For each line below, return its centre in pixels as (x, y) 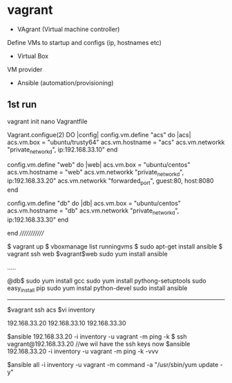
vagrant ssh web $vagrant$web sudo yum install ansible (87, 253)
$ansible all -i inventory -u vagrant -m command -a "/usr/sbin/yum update (113, 364)
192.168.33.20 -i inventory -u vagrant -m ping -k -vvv (83, 351)
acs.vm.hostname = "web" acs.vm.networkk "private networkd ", (96, 173)
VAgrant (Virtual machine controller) (68, 29)
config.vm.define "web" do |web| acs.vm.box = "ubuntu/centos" (99, 164)
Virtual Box (33, 56)
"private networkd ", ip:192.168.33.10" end (62, 150)
